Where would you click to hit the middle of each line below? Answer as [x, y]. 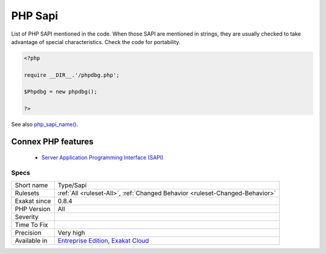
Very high [72, 232]
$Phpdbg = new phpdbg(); [61, 92]
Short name [31, 185]
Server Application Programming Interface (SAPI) [103, 157]
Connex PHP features [52, 142]
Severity [27, 217]
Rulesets [27, 193]
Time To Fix [31, 224]
